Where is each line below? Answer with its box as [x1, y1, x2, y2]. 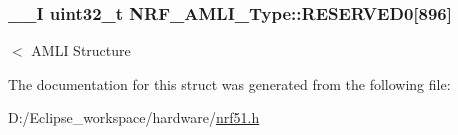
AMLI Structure [31, 40, 131, 61]
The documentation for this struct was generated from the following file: [8, 73, 451, 94]
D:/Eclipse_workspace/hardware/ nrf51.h [8, 107, 260, 128]
